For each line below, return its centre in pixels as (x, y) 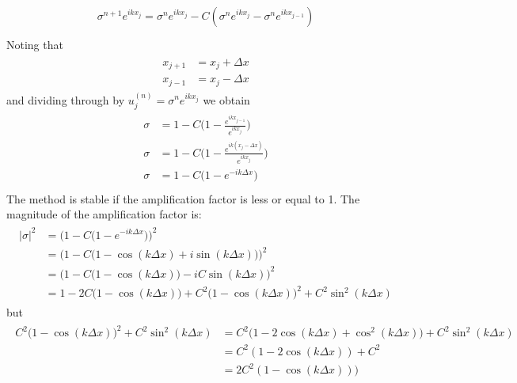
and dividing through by (66, 99)
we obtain (226, 99)
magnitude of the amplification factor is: (104, 214)
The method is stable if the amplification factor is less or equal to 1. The (183, 198)
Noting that (35, 45)
